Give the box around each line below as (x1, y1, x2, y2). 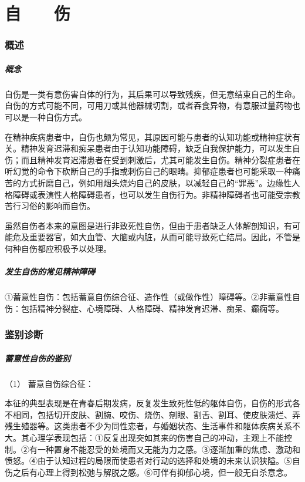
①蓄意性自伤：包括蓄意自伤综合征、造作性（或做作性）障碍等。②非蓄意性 (5, 291, 292, 303)
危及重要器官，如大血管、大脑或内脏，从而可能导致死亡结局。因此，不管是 (12, 231, 300, 243)
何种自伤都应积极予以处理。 (5, 242, 111, 254)
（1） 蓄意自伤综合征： (5, 377, 94, 389)
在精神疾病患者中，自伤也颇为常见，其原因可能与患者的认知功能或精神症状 (5, 130, 292, 143)
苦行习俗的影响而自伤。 (5, 200, 95, 212)
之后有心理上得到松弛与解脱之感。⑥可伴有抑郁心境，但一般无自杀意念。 (12, 466, 292, 478)
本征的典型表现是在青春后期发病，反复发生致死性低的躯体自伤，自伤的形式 (5, 397, 292, 409)
